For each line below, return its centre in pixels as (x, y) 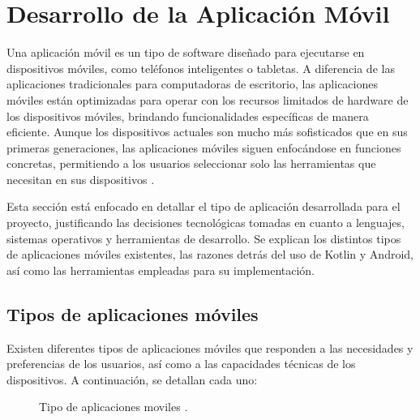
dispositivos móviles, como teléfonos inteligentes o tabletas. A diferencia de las (201, 68)
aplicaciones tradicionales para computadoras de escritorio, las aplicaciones (192, 84)
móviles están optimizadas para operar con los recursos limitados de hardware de (208, 99)
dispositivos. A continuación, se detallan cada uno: (132, 379)
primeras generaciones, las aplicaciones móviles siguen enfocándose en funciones (204, 147)
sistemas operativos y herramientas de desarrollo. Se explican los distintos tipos (204, 238)
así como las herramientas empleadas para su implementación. (161, 270)
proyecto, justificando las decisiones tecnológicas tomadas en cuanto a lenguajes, (206, 223)
